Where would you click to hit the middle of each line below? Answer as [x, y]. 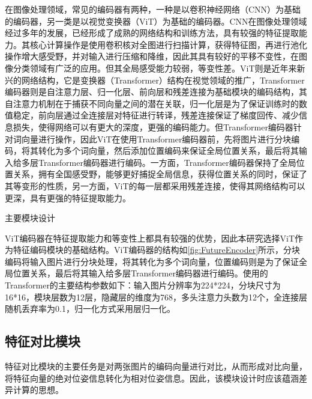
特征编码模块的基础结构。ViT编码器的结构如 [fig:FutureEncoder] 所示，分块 [157, 250]
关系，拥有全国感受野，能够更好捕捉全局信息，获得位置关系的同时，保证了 [160, 174]
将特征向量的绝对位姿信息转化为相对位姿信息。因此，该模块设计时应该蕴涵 [152, 378]
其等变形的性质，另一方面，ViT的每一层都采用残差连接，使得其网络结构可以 [155, 185]
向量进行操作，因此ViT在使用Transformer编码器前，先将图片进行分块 [156, 139]
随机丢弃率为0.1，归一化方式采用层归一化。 [90, 309]
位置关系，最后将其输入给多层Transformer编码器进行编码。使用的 [140, 273]
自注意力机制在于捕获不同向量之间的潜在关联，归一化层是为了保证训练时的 [152, 103]
